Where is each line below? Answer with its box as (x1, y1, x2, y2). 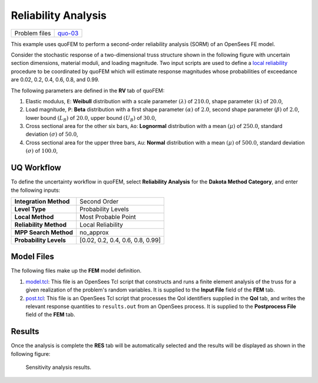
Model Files (11, 251, 54, 262)
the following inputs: (11, 186, 61, 194)
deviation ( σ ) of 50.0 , (25, 130, 79, 138)
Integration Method (14, 197, 70, 205)
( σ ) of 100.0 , (25, 148, 58, 155)
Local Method (14, 212, 54, 221)
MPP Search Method (14, 228, 74, 236)
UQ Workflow (11, 163, 61, 173)
